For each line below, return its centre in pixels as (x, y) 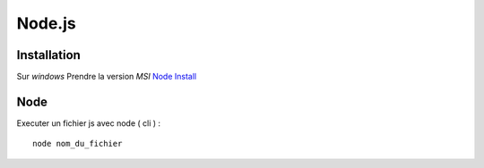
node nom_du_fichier (78, 144)
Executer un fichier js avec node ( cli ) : (89, 123)
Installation (48, 55)
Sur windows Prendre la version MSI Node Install (107, 77)
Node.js (46, 23)
